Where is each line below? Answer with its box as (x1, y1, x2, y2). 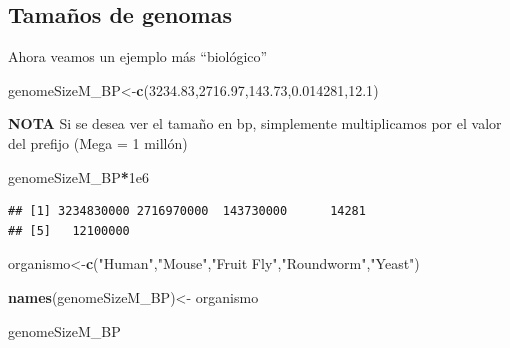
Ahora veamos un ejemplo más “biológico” (8, 46, 268, 67)
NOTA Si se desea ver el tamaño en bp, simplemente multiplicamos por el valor (8, 113, 502, 134)
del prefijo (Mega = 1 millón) (8, 132, 188, 153)
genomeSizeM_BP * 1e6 (8, 166, 150, 187)
